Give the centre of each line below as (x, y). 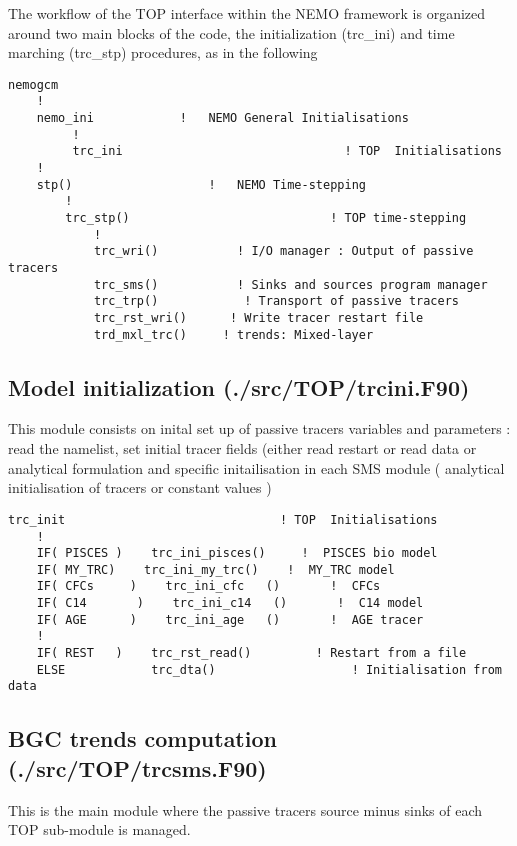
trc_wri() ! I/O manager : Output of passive (283, 251)
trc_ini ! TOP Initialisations (287, 151)
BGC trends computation (142, 738)
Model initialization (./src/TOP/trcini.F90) (239, 386)
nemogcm (33, 84)
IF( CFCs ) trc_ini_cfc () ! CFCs (208, 586)
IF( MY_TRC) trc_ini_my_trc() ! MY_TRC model (215, 569)
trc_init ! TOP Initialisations (223, 519)
